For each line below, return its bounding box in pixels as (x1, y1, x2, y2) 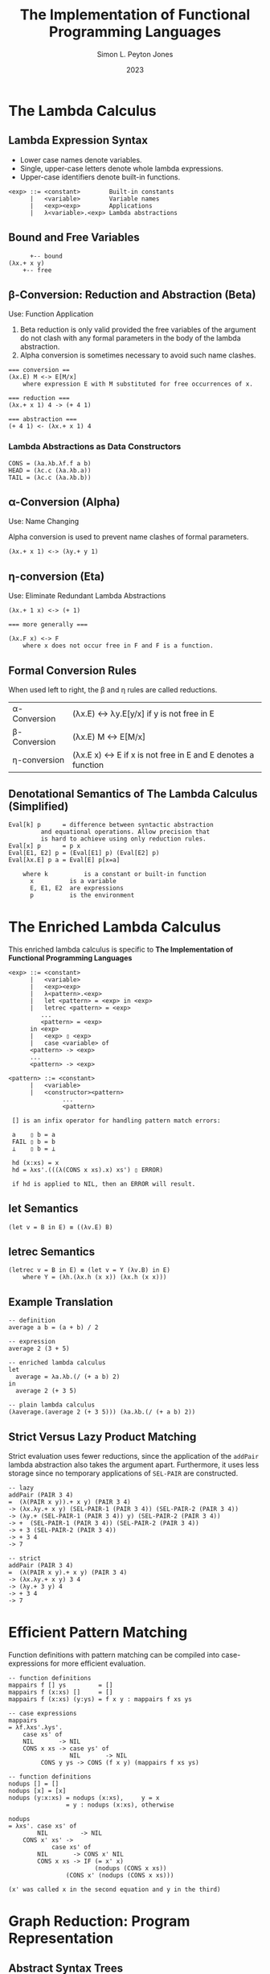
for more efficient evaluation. (50, 1658, 146, 1668)
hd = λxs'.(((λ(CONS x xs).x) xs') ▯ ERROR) (11, 1166, 163, 1174)
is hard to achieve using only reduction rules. (40, 835, 207, 843)
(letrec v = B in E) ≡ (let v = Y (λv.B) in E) (8, 1266, 171, 1274)
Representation (8, 1930, 114, 1947)
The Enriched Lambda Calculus (8, 918, 221, 936)
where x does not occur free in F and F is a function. (22, 642, 215, 650)
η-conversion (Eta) (8, 569, 105, 583)
